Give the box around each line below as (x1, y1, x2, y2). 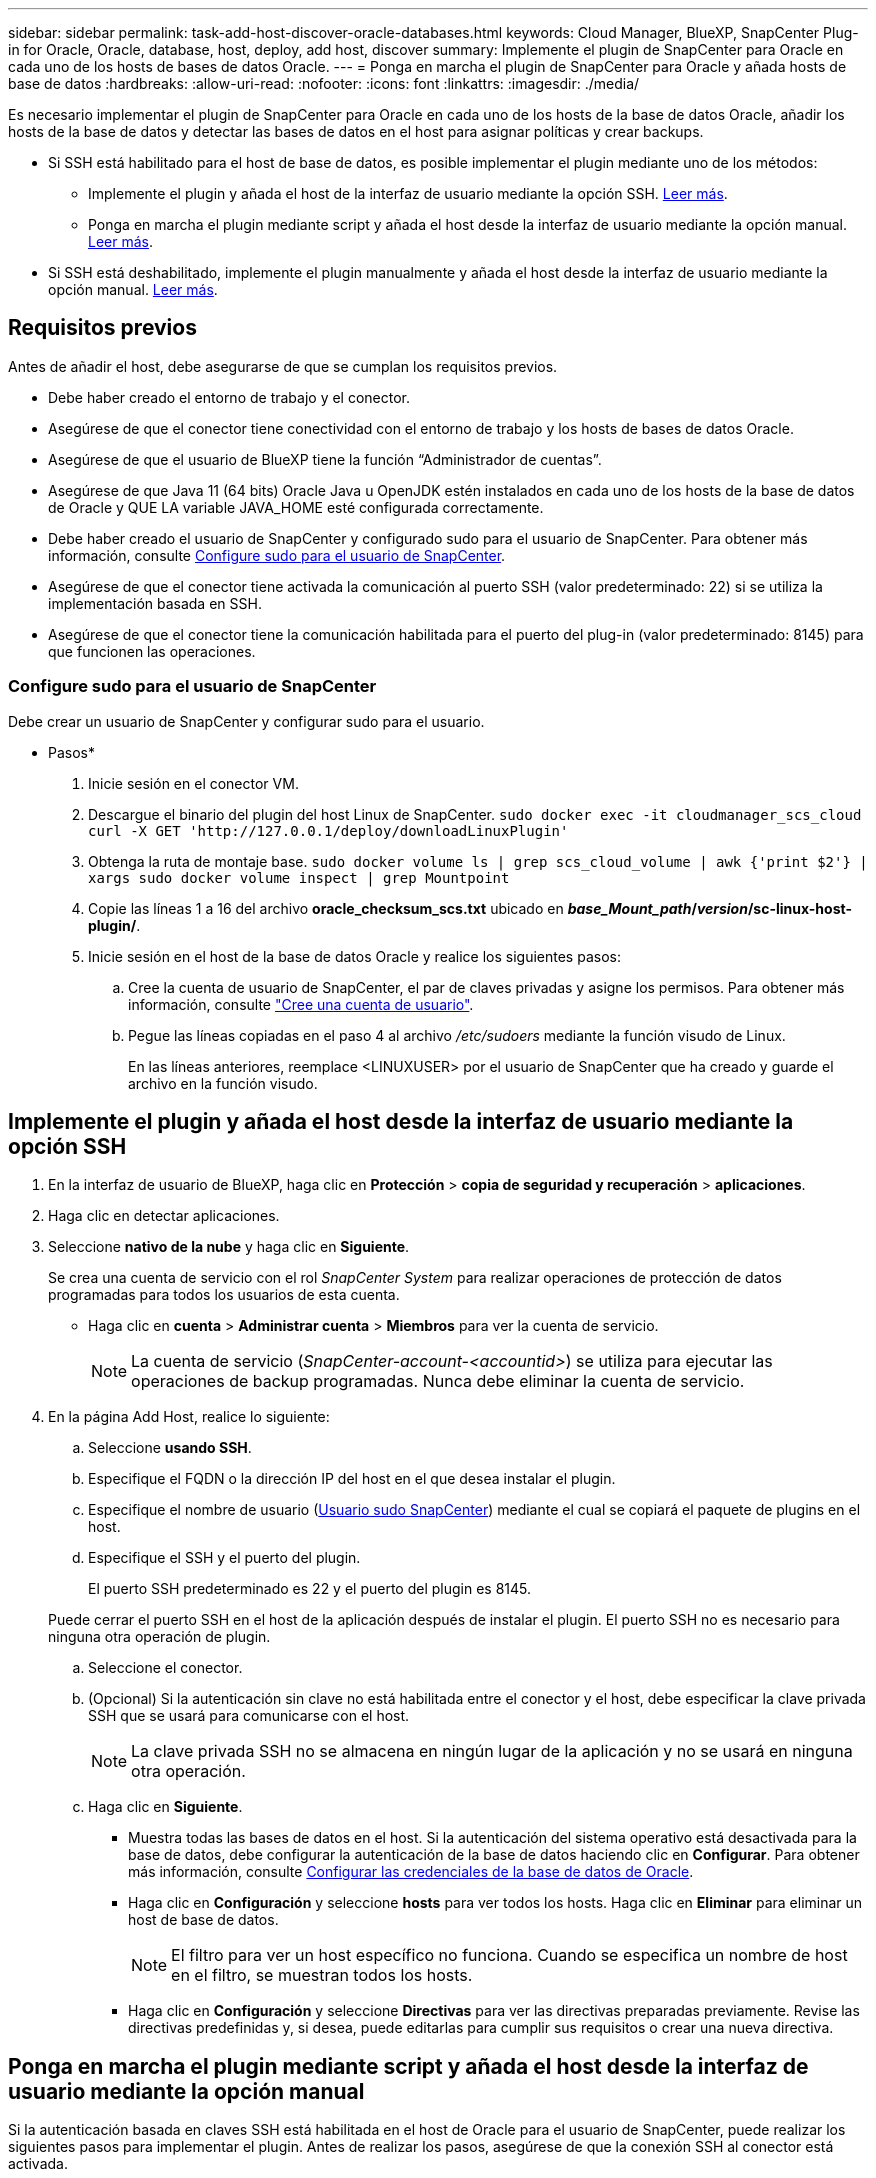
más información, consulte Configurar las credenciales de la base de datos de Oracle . (128, 1863, 694, 1881)
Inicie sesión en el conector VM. (88, 774, 299, 792)
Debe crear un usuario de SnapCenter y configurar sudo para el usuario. (8, 712, 485, 730)
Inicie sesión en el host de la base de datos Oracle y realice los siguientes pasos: (88, 947, 621, 965)
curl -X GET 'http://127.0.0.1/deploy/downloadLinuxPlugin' (88, 822, 569, 839)
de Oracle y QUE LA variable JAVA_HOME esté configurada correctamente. (48, 498, 544, 516)
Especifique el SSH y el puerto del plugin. (88, 1549, 361, 1567)
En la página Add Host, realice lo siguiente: (48, 1408, 330, 1426)
